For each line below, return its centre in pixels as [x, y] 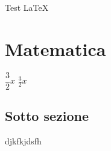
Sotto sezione [47, 116]
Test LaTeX [27, 7]
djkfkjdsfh [23, 140]
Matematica [55, 48]
